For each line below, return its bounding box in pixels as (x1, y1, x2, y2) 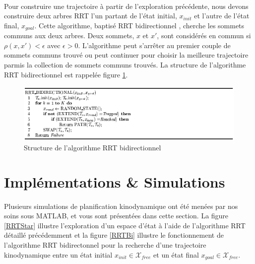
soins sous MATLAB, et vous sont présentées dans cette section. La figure (4, 210, 229, 221)
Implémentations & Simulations (4, 171, 225, 192)
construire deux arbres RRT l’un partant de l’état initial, (4, 10, 177, 21)
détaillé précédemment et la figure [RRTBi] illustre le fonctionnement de (4, 230, 224, 240)
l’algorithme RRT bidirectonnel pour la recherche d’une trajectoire (4, 240, 206, 250)
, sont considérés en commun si (157, 30, 251, 41)
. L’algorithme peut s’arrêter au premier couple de (78, 40, 231, 50)
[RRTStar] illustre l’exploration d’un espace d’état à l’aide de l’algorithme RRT (4, 220, 246, 230)
